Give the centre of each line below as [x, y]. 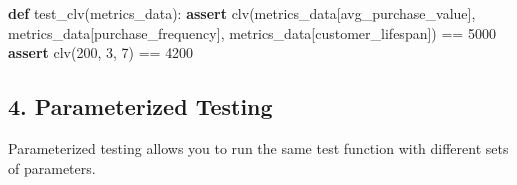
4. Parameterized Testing [140, 106]
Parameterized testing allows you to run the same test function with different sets [258, 147]
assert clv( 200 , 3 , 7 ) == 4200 [101, 52]
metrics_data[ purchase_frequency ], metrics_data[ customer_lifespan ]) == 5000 [252, 32]
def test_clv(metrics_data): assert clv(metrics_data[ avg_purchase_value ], [242, 13]
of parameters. [52, 167]
